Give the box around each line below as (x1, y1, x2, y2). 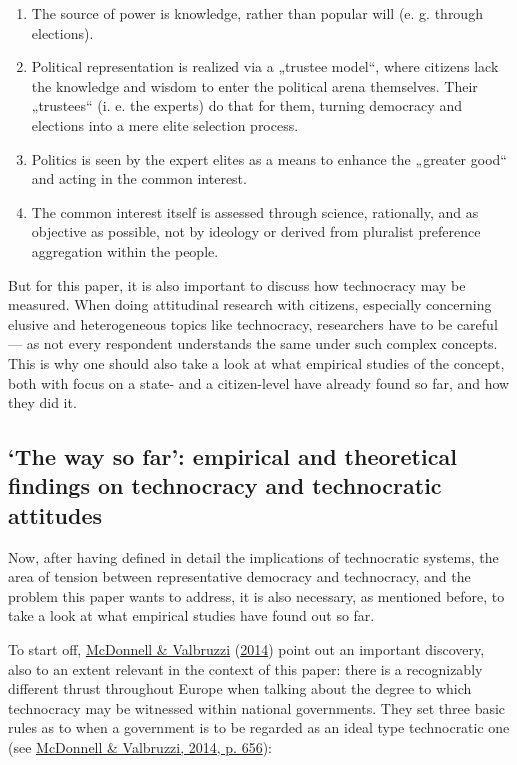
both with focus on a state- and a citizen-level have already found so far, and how (8, 372, 510, 393)
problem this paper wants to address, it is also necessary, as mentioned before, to (8, 585, 505, 606)
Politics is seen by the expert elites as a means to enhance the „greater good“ (31, 148, 507, 169)
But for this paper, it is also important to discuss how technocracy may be (8, 274, 466, 295)
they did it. (8, 392, 77, 413)
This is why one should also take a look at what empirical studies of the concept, (8, 352, 505, 373)
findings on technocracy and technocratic (8, 470, 442, 501)
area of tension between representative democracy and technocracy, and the (8, 566, 471, 587)
